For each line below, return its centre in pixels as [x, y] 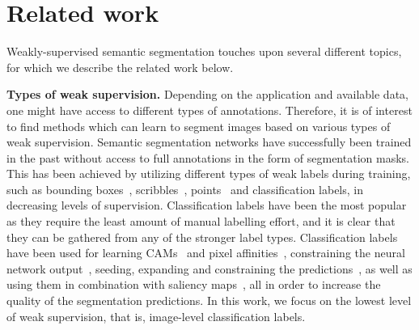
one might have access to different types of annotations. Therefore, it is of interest [209, 110]
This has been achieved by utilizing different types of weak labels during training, [209, 173]
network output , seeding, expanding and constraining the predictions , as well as [209, 268]
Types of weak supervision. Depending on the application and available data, [207, 94]
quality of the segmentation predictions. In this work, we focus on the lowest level [209, 300]
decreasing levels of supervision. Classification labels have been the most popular [207, 205]
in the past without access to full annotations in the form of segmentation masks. [208, 157]
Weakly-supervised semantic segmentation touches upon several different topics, [204, 51]
